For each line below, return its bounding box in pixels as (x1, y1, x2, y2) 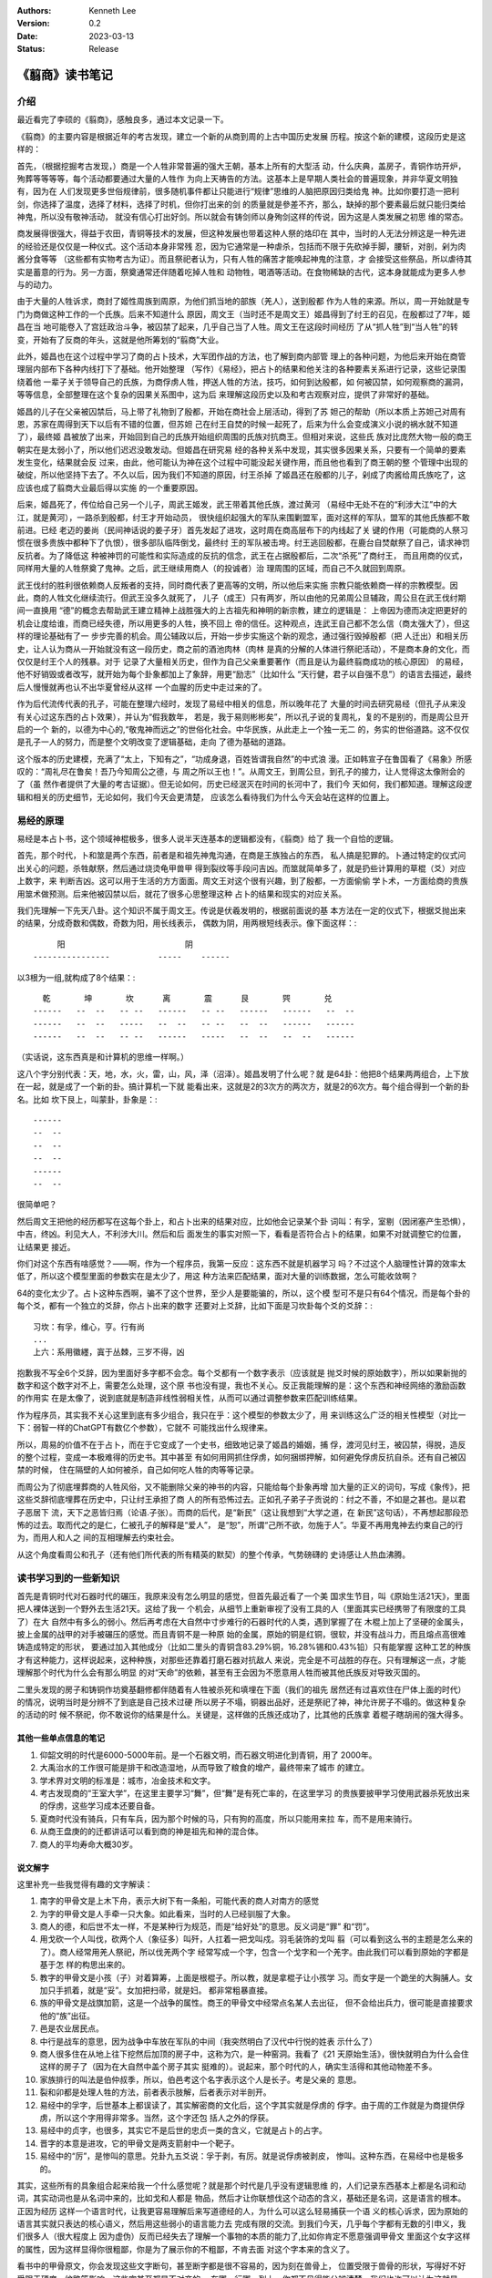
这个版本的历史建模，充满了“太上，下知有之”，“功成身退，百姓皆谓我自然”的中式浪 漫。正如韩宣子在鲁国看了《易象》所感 (16, 753, 473, 764)
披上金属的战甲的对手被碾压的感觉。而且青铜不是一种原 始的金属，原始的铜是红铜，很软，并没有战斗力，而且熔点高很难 (16, 1629, 466, 1640)
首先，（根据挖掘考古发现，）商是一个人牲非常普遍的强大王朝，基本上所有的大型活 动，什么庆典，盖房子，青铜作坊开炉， (16, 160, 466, 171)
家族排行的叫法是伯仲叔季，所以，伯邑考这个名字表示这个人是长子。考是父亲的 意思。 (39, 2074, 362, 2085)
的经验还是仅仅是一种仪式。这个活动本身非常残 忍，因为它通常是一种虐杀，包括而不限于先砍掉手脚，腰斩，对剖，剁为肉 (16, 241, 466, 251)
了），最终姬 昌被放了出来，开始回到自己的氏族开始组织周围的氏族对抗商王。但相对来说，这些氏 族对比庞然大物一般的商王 (16, 431, 473, 442)
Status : (16, 44, 46, 55)
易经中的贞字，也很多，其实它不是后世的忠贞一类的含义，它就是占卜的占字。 (39, 2125, 327, 2136)
